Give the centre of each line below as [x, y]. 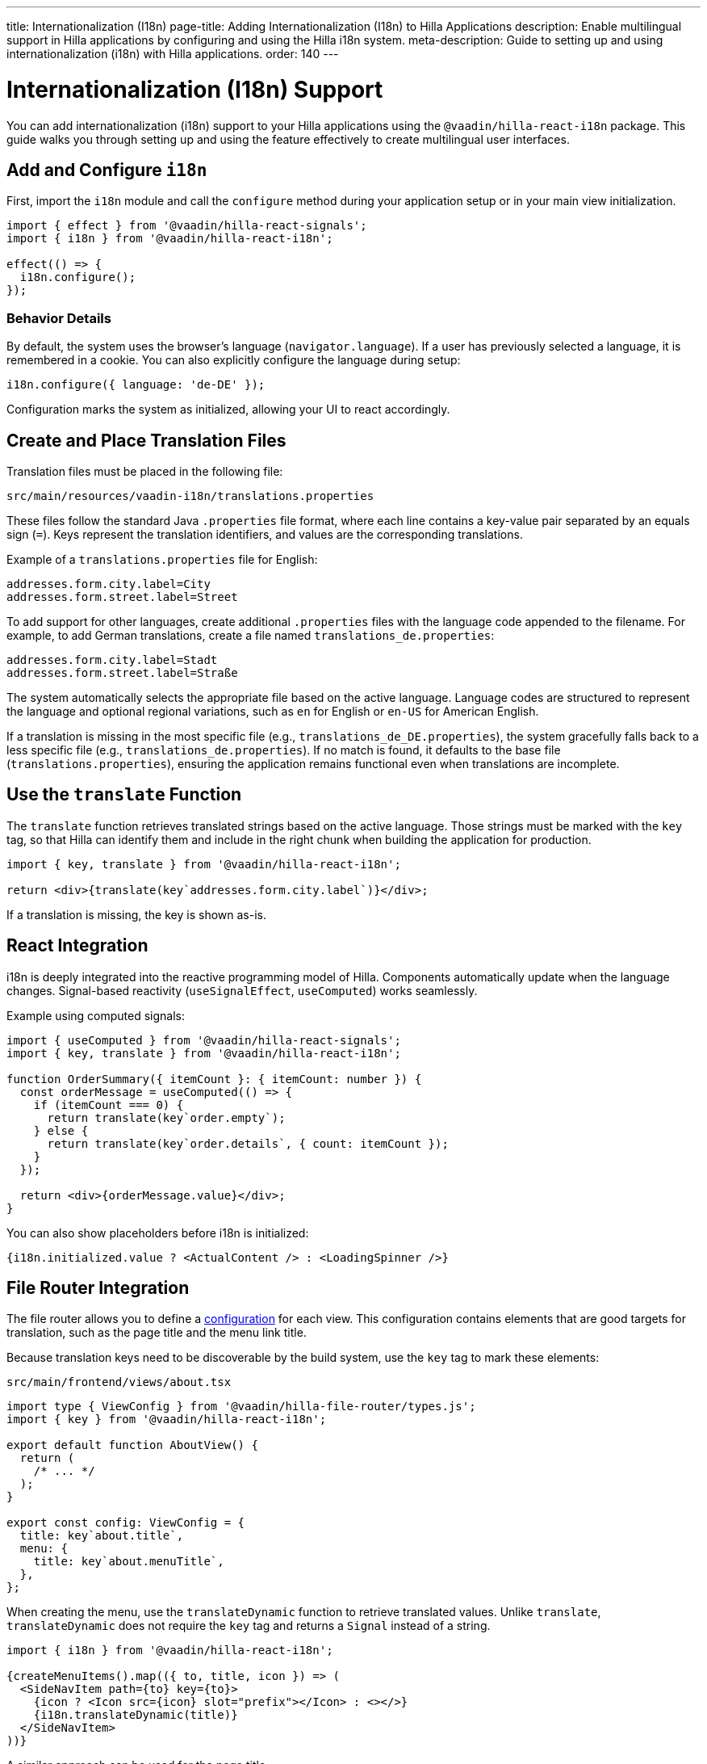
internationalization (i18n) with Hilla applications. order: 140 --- [173, 54]
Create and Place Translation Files [146, 440]
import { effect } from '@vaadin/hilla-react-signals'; [187, 226]
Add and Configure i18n [107, 170]
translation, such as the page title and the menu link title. [157, 1333]
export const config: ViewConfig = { [126, 1523]
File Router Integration [98, 1288]
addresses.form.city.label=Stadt [112, 659]
